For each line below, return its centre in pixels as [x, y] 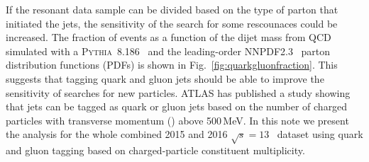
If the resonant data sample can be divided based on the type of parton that [172, 9]
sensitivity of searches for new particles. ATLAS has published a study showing [178, 92]
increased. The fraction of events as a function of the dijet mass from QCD [169, 37]
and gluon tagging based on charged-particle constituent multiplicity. [155, 150]
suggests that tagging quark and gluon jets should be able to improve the [165, 78]
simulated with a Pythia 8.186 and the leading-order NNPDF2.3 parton [168, 51]
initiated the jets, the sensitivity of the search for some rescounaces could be [172, 23]
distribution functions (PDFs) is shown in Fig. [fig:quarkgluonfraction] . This [172, 65]
